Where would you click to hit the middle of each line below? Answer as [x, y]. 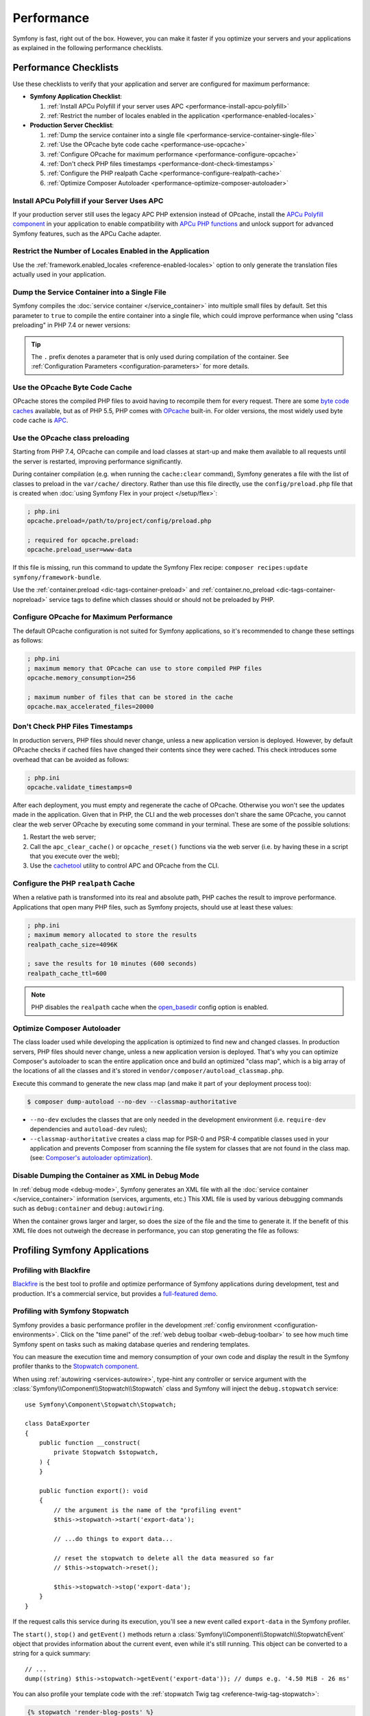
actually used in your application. [59, 275]
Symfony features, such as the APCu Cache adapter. [87, 233]
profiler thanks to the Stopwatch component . [76, 1367]
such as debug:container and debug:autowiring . [88, 1209]
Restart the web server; [63, 837]
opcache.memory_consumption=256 [82, 677]
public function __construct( [89, 1443]
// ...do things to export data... [113, 1539]
